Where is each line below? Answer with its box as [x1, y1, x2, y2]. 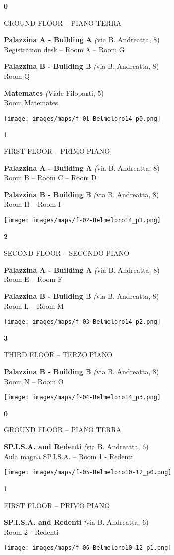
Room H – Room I [4, 199, 61, 209]
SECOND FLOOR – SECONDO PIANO [4, 248, 130, 258]
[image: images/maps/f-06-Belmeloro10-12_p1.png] [4, 544, 172, 552]
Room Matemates [4, 97, 58, 108]
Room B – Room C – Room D [4, 172, 97, 183]
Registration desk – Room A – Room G [4, 44, 125, 54]
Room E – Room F [4, 274, 63, 284]
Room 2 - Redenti [4, 526, 59, 537]
